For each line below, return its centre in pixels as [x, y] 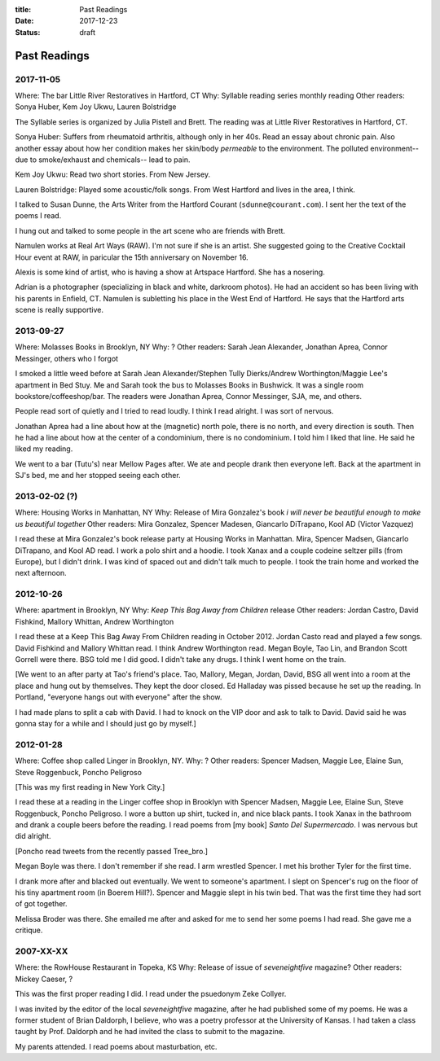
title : [23, 9]
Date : [24, 21]
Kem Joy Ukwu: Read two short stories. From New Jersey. [113, 174]
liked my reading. [44, 449]
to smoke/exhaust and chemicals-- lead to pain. [110, 160]
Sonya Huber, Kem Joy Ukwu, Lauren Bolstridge [96, 107]
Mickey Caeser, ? [44, 979]
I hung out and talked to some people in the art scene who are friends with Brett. [150, 230]
